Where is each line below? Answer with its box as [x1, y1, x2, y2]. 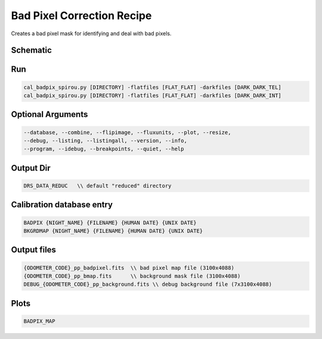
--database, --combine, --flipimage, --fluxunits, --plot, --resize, [23, 129, 231, 135]
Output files [11, 245, 57, 255]
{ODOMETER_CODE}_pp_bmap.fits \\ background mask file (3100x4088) [23, 272, 241, 279]
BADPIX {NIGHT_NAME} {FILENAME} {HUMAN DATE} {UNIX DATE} [23, 219, 197, 226]
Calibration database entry [11, 200, 113, 210]
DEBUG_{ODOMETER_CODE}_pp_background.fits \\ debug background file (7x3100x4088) [23, 281, 273, 288]
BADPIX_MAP [23, 318, 55, 325]
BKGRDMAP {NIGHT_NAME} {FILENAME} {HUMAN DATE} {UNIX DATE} [23, 227, 203, 234]
